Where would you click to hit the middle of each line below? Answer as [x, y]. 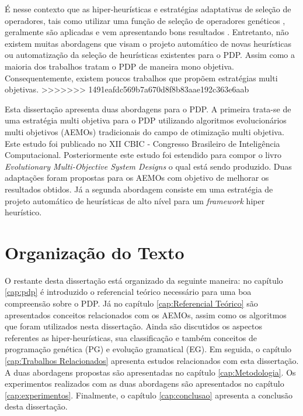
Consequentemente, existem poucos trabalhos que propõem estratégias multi [141, 78]
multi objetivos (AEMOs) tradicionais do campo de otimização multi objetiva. [144, 131]
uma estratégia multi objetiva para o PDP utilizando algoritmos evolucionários [146, 120]
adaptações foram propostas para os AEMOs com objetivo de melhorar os [137, 178]
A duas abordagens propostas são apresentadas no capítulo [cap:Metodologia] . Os [150, 372]
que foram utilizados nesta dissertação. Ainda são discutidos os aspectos [134, 326]
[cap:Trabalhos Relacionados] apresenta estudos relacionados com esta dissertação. [152, 360]
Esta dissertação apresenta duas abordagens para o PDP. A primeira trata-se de [148, 109]
